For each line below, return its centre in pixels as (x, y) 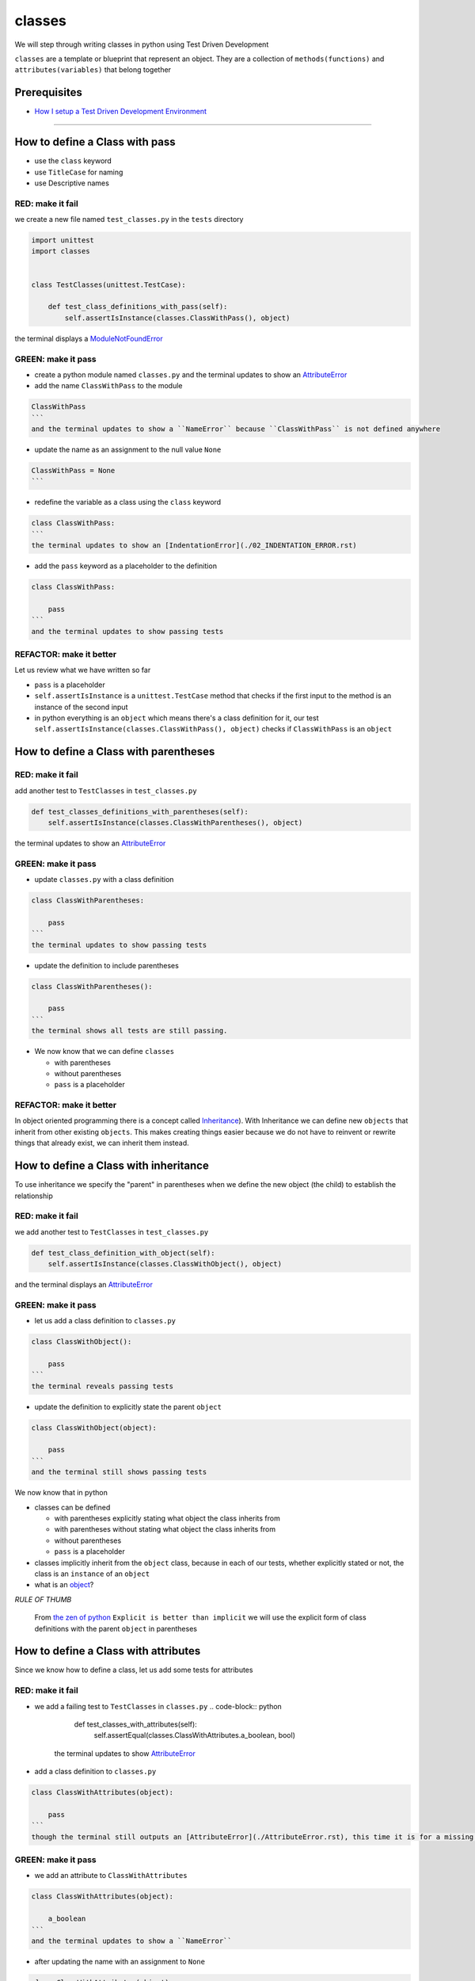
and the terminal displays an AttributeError (84, 1284)
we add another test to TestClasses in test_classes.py (112, 1231)
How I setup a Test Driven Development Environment (121, 112)
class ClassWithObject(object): (94, 1428)
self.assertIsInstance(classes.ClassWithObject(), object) (165, 1264)
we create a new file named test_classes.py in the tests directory (129, 219)
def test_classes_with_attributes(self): (135, 1724)
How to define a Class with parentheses (115, 752)
